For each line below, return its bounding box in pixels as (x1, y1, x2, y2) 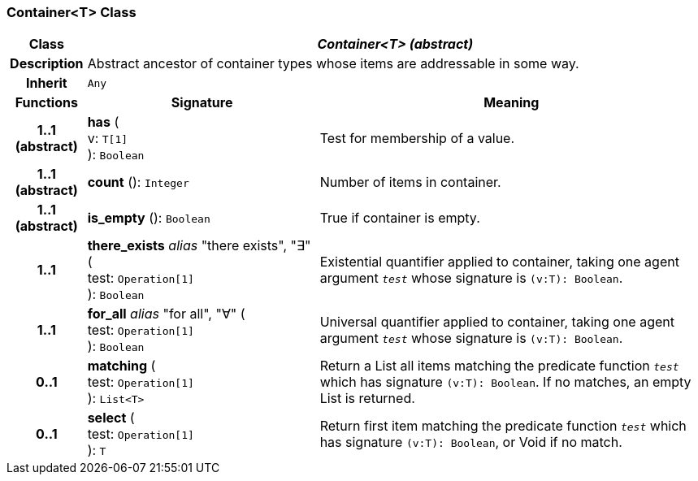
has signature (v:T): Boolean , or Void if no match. (319, 434, 622, 451)
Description (10, 55, 84, 72)
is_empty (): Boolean (87, 210, 210, 227)
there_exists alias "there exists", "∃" (87, 237, 311, 254)
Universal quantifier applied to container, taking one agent (319, 314, 674, 331)
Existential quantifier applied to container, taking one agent (319, 253, 679, 271)
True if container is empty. (319, 210, 480, 227)
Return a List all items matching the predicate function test (319, 357, 679, 375)
